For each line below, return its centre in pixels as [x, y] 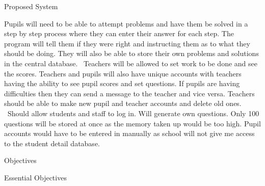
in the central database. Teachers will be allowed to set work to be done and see [131, 63]
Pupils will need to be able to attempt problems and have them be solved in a [126, 23]
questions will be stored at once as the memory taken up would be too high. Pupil [132, 123]
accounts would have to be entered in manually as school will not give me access [129, 133]
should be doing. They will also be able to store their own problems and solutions [131, 53]
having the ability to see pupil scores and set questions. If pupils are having [122, 83]
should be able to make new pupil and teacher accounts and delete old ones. [123, 103]
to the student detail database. [52, 143]
